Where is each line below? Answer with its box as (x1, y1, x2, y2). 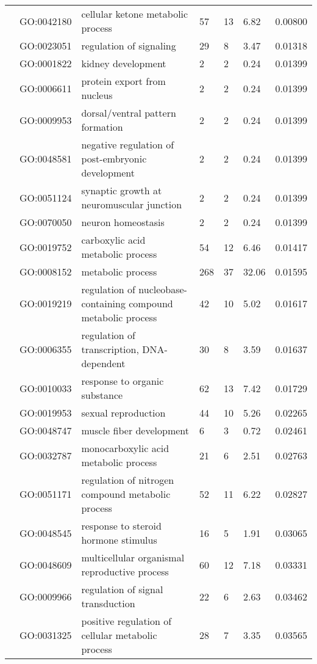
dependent (81, 356, 126, 370)
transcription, (81, 342, 139, 356)
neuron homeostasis (81, 215, 165, 229)
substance (81, 388, 123, 402)
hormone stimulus (81, 533, 157, 547)
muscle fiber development (81, 423, 190, 437)
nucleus (81, 88, 113, 102)
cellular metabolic (81, 628, 157, 642)
